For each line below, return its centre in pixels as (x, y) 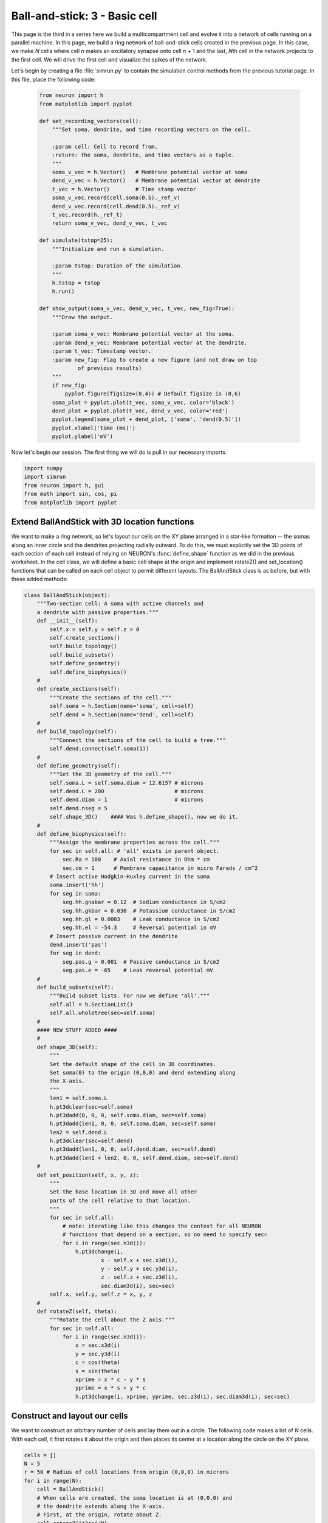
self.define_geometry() (85, 663)
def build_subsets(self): (75, 988)
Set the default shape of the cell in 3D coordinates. (133, 1064)
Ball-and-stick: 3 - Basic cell (84, 16)
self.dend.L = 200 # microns (126, 791)
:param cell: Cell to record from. (105, 147)
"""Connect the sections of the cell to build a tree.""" (138, 740)
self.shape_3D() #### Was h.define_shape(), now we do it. (144, 817)
